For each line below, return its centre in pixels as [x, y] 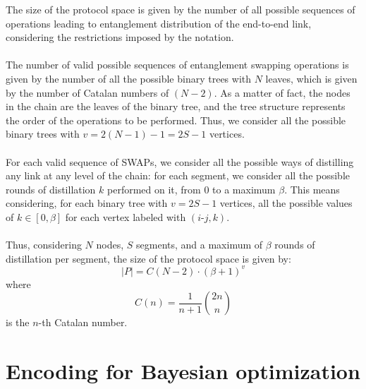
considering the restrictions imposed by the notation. [120, 37]
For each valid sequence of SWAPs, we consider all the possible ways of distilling [180, 161]
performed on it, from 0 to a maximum [191, 189]
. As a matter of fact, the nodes [282, 92]
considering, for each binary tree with [87, 203]
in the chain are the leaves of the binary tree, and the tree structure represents [176, 106]
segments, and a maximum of [200, 245]
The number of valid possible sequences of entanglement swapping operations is [177, 65]
